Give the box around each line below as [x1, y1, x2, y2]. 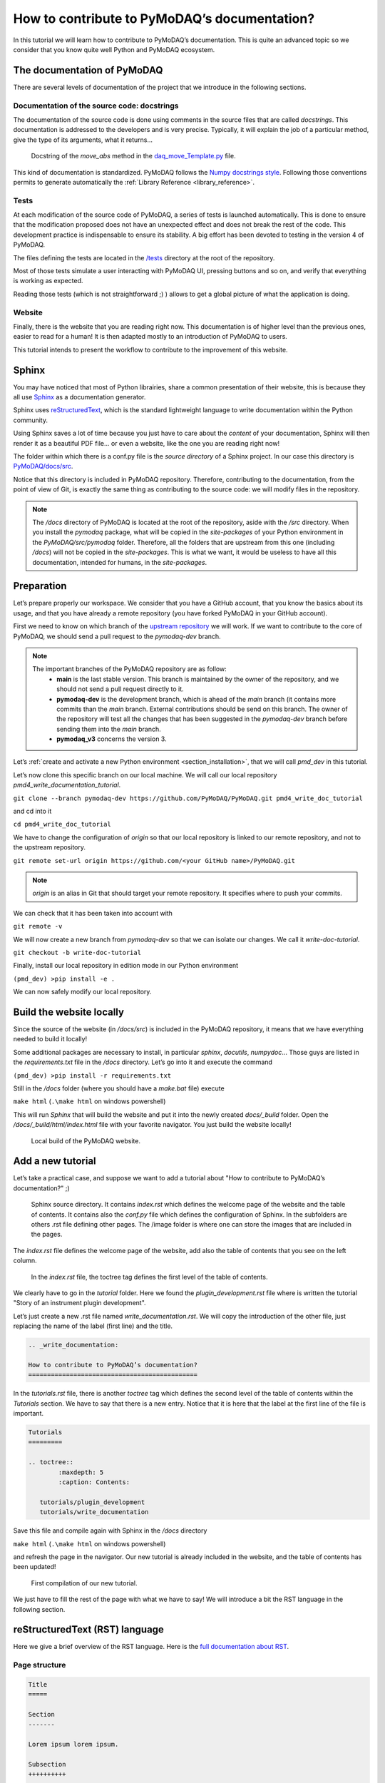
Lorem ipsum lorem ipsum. [28, 1740, 119, 1749]
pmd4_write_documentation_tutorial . [13, 781, 121, 790]
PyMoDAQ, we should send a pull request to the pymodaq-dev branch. [13, 632, 221, 640]
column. [13, 1256, 37, 1265]
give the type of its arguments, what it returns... [13, 136, 153, 144]
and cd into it [13, 807, 52, 816]
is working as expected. [13, 277, 83, 285]
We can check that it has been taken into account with [13, 909, 173, 917]
